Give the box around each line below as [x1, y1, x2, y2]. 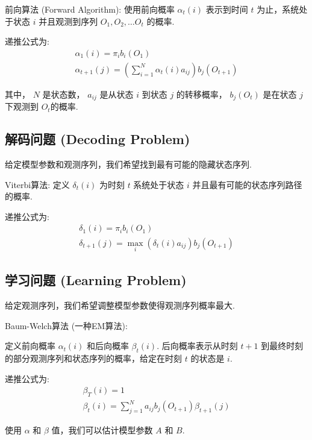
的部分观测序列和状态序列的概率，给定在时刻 [5, 351, 182, 364]
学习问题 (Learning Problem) [5, 271, 187, 289]
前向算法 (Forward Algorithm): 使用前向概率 [5, 3, 175, 15]
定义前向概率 [5, 339, 55, 352]
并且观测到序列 [39, 14, 98, 27]
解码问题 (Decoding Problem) [5, 130, 190, 148]
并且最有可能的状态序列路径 [192, 178, 302, 190]
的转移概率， [176, 87, 227, 100]
